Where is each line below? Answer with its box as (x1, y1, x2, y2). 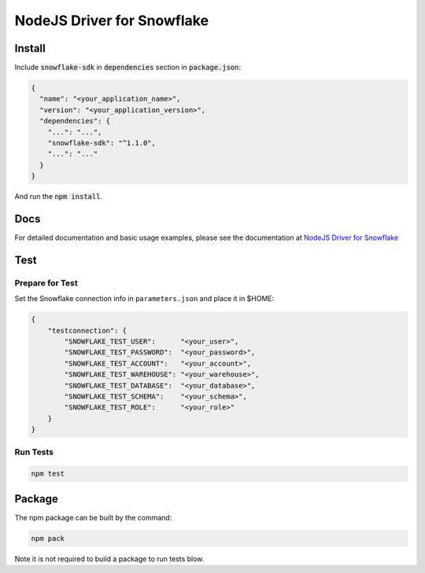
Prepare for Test (14, 277, 78, 288)
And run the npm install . (14, 192, 102, 201)
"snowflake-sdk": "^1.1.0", (47, 138, 157, 147)
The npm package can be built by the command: (14, 512, 172, 522)
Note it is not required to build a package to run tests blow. (14, 554, 205, 564)
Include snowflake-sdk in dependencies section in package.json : (14, 63, 242, 72)
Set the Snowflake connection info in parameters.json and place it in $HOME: (14, 294, 275, 303)
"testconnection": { (47, 326, 128, 335)
